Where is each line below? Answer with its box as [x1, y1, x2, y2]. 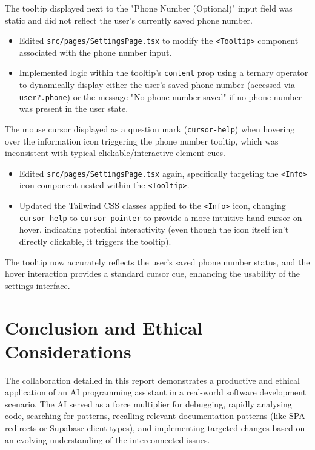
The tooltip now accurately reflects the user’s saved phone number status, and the [5, 255, 310, 268]
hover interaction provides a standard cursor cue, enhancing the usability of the [5, 267, 300, 280]
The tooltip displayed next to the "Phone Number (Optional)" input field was [5, 2, 293, 14]
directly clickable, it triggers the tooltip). [19, 235, 171, 247]
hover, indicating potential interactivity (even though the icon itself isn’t [19, 223, 289, 236]
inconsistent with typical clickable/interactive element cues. [5, 146, 225, 159]
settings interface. [5, 279, 70, 291]
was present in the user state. [19, 102, 128, 115]
